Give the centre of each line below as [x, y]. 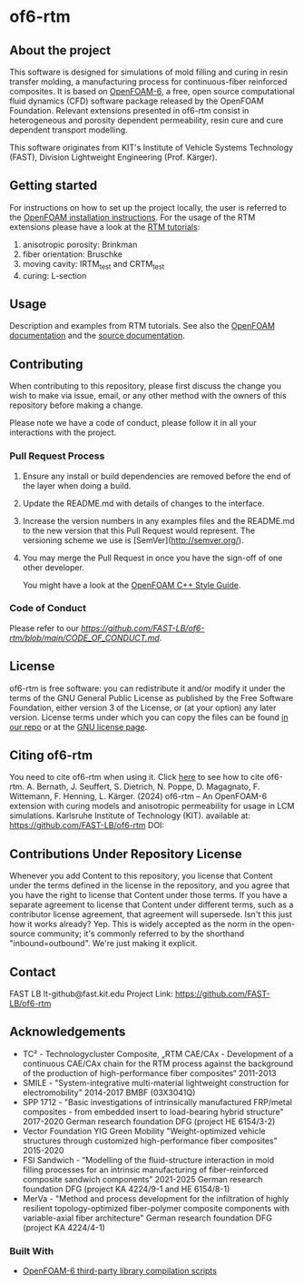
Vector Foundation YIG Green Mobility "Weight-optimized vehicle [144, 1131]
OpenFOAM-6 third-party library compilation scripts [120, 1271]
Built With [32, 1250]
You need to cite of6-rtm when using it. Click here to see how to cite [137, 777]
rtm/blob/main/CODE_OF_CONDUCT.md [85, 638]
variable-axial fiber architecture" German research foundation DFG [147, 1218]
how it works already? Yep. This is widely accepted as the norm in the [140, 924]
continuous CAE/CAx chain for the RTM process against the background [157, 1063]
